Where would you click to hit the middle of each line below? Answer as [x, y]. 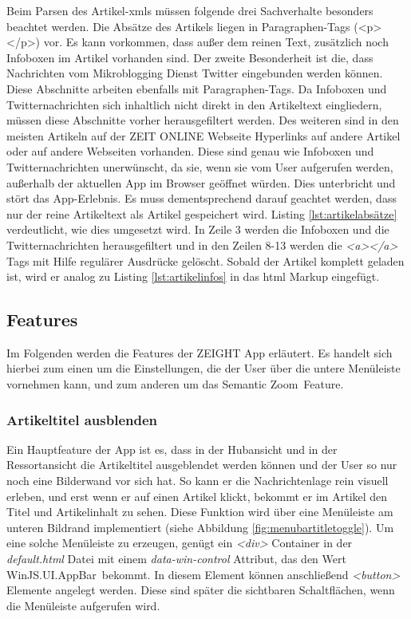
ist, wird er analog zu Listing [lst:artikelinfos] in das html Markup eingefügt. [193, 276]
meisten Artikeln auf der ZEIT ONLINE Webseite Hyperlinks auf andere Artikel [204, 135]
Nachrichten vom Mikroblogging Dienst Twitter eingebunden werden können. [195, 73]
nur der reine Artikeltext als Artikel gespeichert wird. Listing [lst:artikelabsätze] [202, 213]
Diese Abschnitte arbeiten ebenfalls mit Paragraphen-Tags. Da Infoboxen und [197, 88]
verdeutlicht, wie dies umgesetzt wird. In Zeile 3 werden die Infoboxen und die [198, 229]
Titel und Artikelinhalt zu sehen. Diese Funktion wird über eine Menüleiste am [200, 512]
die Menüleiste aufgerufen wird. [83, 605]
